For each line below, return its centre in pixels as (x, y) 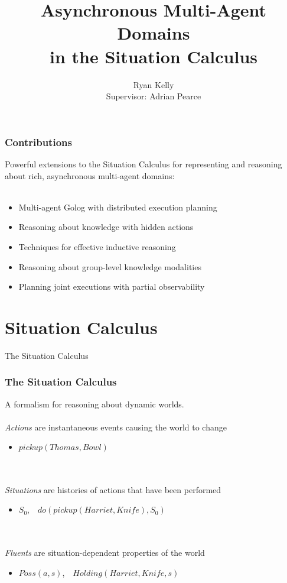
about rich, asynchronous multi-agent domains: (90, 175)
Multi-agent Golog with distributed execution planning (118, 207)
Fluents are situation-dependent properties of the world (105, 553)
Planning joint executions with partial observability (112, 286)
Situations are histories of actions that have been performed (113, 489)
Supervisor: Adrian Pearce (154, 96)
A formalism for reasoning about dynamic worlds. (94, 404)
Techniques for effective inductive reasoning (97, 246)
